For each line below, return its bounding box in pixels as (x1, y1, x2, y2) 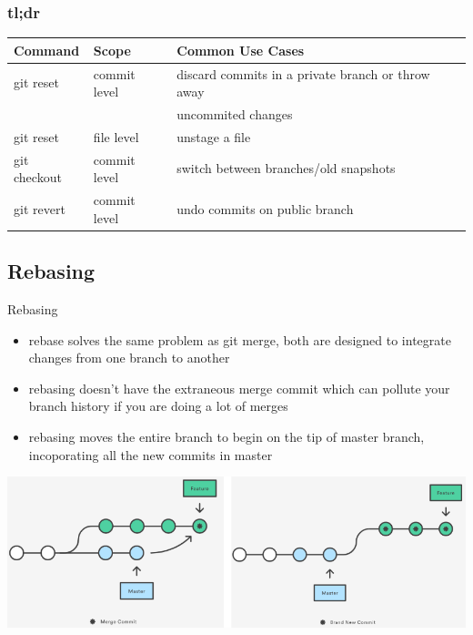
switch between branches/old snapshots (176, 159, 396, 178)
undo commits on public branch (176, 199, 354, 218)
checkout (14, 168, 62, 187)
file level (93, 127, 139, 146)
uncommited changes (176, 105, 293, 123)
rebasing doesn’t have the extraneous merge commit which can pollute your (28, 378, 450, 397)
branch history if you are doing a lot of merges (28, 396, 288, 415)
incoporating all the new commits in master (28, 445, 273, 464)
